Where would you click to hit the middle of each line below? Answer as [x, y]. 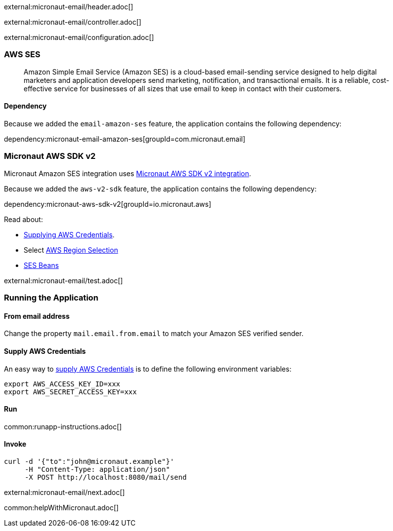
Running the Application [51, 298]
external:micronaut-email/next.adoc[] [65, 492]
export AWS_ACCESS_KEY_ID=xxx [62, 384]
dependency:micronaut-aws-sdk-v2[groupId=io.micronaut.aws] [108, 204]
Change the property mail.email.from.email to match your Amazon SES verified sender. [154, 334]
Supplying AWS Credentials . [69, 234]
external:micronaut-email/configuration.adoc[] [79, 37]
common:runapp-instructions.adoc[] [63, 426]
